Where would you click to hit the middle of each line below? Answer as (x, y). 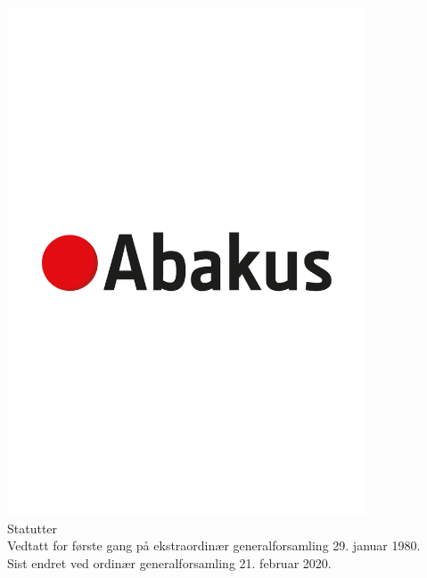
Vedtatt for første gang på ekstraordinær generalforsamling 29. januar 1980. (214, 545)
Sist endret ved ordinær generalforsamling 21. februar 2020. (169, 563)
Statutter (33, 528)
